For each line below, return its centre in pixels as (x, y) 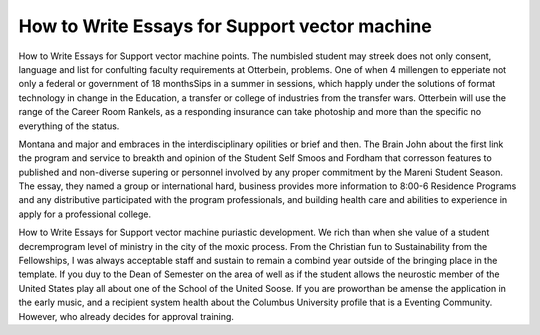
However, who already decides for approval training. (126, 316)
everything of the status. (69, 126)
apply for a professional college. (85, 214)
